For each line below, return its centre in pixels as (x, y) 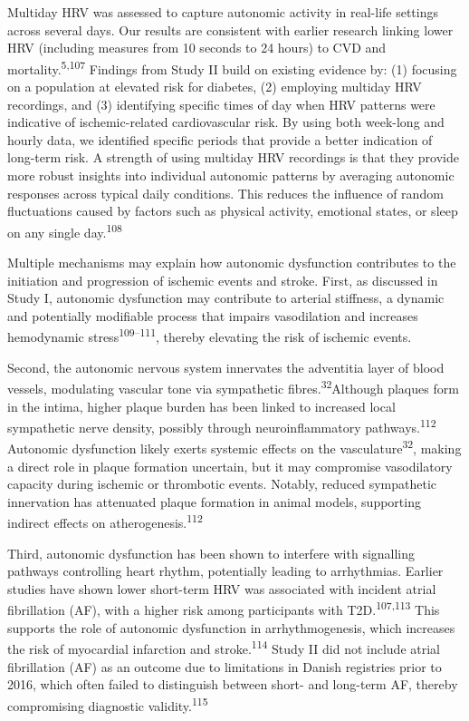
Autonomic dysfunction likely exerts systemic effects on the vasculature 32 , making (234, 447)
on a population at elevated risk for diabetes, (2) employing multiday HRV (215, 87)
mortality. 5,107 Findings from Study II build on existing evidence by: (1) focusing (232, 67)
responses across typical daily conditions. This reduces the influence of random (225, 193)
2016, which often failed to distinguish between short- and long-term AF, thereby (233, 684)
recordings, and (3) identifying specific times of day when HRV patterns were (221, 104)
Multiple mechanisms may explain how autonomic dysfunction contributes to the (232, 263)
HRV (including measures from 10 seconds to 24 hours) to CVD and (197, 48)
